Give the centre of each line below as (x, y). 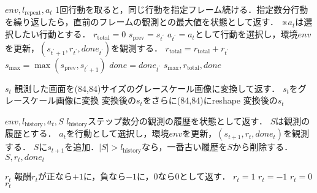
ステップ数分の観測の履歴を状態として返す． (178, 120)
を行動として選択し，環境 (117, 133)
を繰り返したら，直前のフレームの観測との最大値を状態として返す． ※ (147, 22)
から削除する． (263, 147)
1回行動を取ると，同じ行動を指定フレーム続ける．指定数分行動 (182, 9)
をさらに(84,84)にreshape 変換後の (210, 100)
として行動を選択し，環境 (246, 34)
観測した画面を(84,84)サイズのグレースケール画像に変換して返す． (147, 88)
